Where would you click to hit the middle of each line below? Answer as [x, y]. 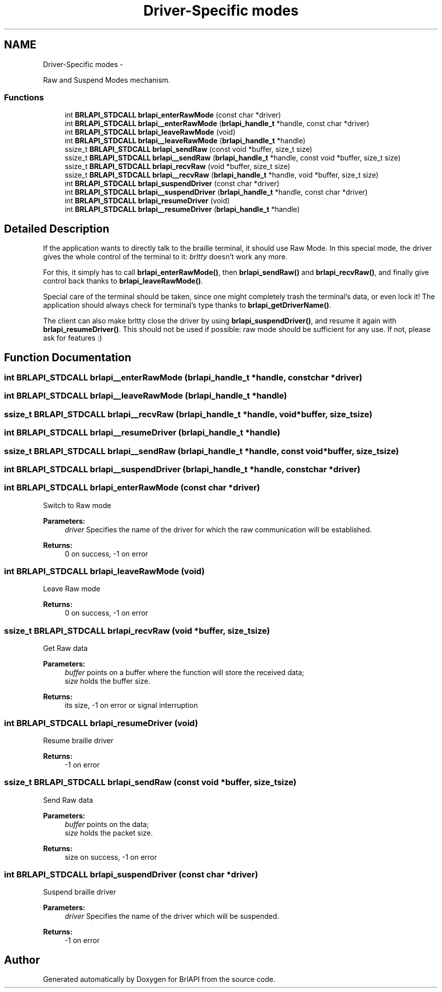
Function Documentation [68, 357]
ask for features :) [73, 338]
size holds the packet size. [109, 833]
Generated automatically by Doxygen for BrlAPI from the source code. [159, 979]
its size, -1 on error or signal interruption [131, 705]
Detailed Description [57, 229]
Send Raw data [68, 800]
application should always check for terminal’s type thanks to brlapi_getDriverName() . [187, 305]
